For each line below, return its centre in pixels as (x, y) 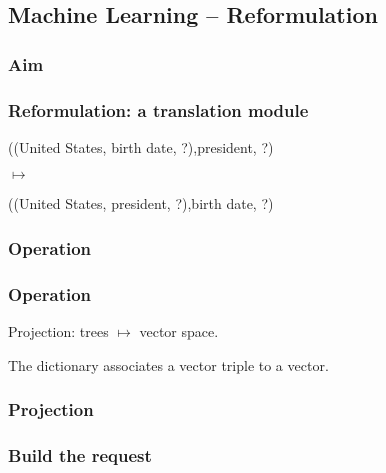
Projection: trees (58, 331)
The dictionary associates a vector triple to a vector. (168, 364)
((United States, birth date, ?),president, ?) (141, 146)
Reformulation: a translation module (158, 109)
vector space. (179, 331)
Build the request (80, 455)
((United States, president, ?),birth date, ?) (141, 203)
